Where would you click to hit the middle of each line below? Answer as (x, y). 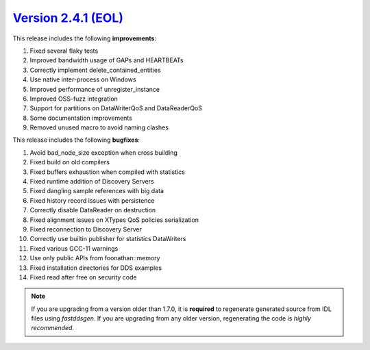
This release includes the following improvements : (85, 38)
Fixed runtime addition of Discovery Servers (92, 182)
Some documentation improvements (81, 118)
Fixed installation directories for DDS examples (96, 268)
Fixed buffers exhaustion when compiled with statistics (107, 172)
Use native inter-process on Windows (83, 79)
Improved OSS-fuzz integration (74, 99)
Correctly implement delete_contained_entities (95, 70)
